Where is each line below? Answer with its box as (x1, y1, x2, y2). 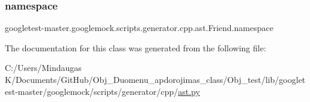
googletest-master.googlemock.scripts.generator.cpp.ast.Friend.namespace (5, 21, 273, 34)
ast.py (178, 85, 200, 97)
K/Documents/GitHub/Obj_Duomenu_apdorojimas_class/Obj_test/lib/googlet (5, 73, 306, 85)
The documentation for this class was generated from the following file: (5, 41, 266, 54)
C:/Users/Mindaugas (5, 61, 82, 74)
